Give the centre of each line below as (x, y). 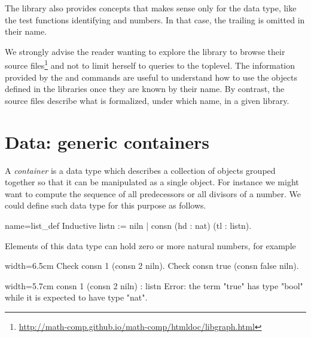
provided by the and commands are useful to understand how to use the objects (151, 77)
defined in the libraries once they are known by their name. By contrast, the (145, 89)
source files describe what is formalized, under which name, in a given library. (147, 100)
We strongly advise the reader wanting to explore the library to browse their (145, 51)
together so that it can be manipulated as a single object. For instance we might (152, 182)
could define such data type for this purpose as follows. (106, 205)
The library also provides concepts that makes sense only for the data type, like (151, 8)
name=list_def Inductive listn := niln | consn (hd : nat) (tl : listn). (128, 225)
